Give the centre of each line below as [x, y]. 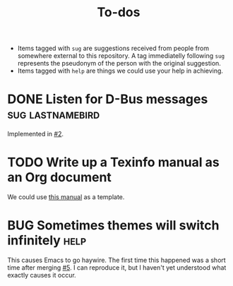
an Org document [59, 178]
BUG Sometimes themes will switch [113, 226]
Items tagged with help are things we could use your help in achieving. [120, 71]
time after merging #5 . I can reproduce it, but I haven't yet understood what [117, 268]
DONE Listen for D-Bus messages [108, 99]
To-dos [119, 12]
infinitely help [47, 240]
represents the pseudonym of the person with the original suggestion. [119, 64]
